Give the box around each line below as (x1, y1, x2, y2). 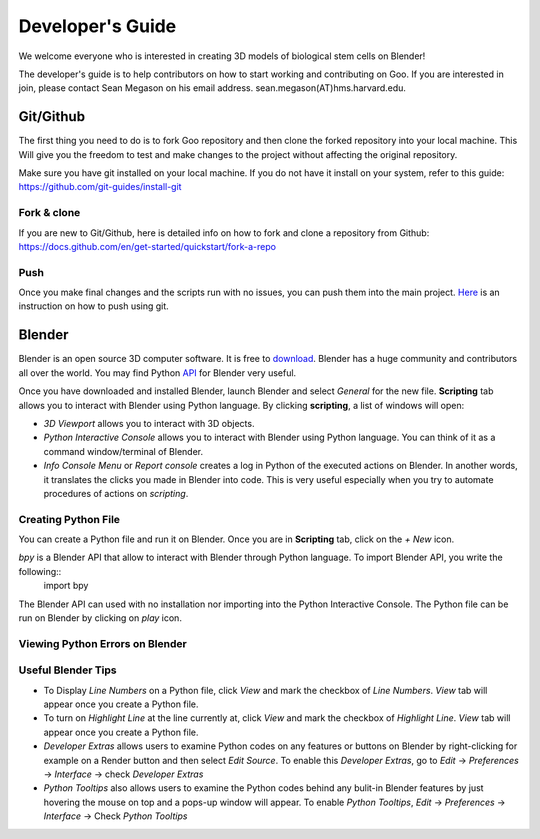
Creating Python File (18, 512, 120, 526)
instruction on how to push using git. (18, 300, 169, 312)
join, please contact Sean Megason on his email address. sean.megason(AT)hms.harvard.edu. (18, 82, 407, 94)
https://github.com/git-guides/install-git (18, 181, 182, 193)
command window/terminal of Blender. (43, 445, 204, 457)
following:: (18, 565, 62, 577)
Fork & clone (18, 206, 81, 220)
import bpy (43, 580, 89, 592)
